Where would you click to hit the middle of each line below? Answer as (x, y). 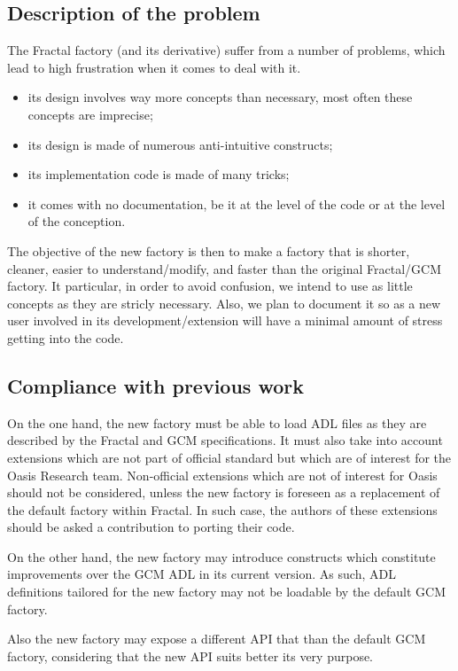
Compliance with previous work (155, 385)
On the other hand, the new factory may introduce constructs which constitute (221, 556)
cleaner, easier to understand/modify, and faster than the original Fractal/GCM (225, 268)
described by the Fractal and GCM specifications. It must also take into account (225, 440)
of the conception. (77, 221)
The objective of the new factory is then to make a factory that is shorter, (209, 250)
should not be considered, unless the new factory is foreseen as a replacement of (224, 492)
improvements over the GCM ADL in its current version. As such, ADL (202, 574)
